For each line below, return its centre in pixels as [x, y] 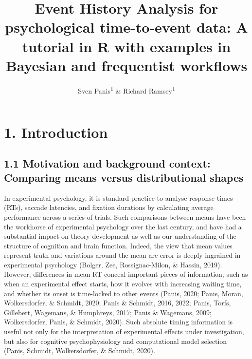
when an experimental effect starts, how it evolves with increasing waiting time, [123, 284]
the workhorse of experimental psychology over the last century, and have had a [123, 226]
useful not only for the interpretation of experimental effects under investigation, [124, 331]
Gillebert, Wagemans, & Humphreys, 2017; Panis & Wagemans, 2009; [108, 312]
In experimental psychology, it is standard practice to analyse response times [118, 198]
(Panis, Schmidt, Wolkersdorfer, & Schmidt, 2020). [80, 350]
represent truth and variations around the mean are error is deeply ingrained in [122, 255]
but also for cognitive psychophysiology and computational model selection [116, 341]
